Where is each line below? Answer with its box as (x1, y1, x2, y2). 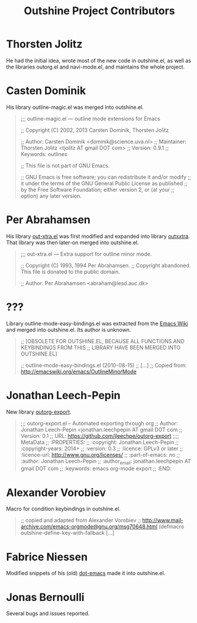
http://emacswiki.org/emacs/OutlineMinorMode (20, 368, 137, 375)
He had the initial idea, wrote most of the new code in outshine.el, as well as (6, 57, 191, 64)
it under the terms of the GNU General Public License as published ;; (20, 179, 188, 187)
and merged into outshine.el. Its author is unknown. (6, 326, 131, 333)
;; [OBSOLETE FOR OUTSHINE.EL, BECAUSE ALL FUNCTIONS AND (20, 337, 185, 344)
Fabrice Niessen (6, 550, 88, 563)
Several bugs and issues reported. (6, 610, 90, 617)
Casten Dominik (6, 84, 86, 98)
